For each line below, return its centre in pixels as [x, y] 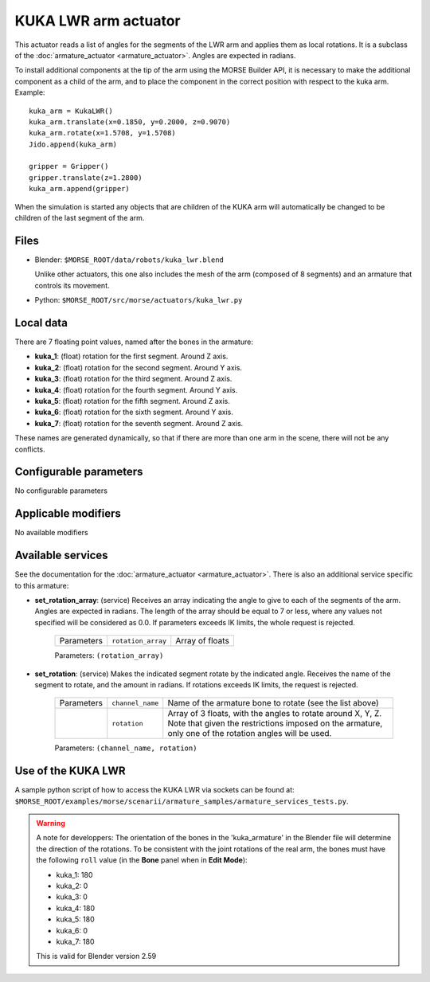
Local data [41, 323]
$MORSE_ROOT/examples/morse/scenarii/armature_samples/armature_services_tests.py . [182, 801]
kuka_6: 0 [72, 930]
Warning [51, 824]
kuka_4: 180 [76, 908]
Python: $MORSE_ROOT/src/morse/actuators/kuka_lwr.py [139, 300]
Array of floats [203, 641]
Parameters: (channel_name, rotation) [126, 748]
